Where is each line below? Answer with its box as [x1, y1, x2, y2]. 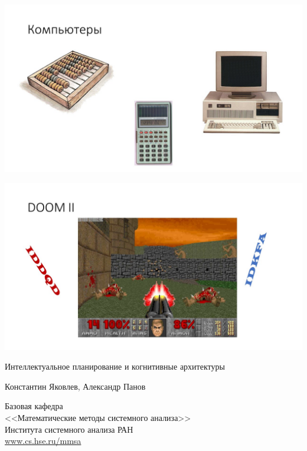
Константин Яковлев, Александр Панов [5, 380, 146, 392]
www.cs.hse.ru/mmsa [5, 434, 81, 447]
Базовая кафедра [5, 400, 63, 412]
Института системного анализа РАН [5, 423, 133, 435]
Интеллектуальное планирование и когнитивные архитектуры [5, 360, 225, 373]
